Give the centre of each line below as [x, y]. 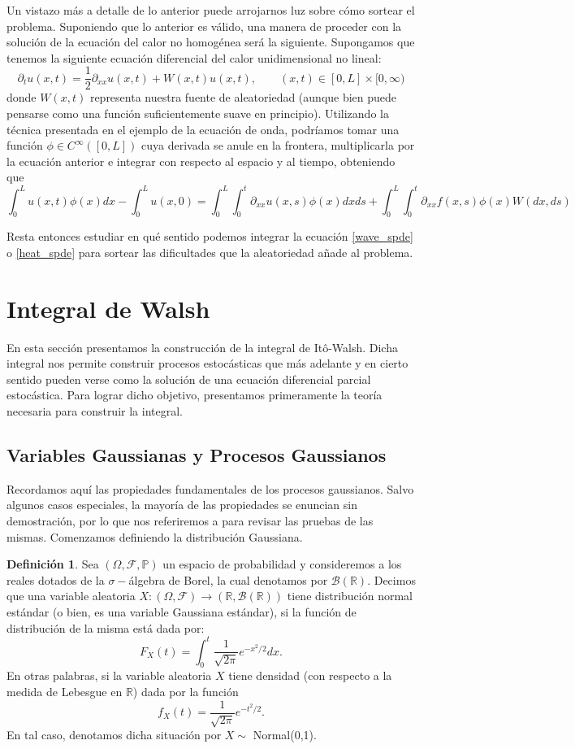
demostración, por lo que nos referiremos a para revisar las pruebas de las [190, 520]
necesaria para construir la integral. [95, 410]
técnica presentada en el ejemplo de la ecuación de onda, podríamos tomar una [203, 129]
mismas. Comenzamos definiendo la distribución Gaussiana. [155, 536]
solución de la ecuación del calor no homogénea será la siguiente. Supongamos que [211, 42]
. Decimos [391, 579]
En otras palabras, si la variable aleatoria [109, 675]
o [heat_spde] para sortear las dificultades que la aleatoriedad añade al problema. [210, 252]
